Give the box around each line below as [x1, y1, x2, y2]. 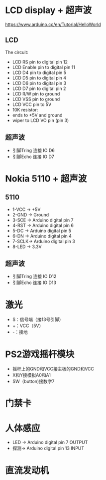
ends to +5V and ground [12, 112, 63, 118]
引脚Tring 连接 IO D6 [12, 147, 55, 153]
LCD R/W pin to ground [12, 90, 60, 96]
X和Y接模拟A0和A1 [12, 372, 51, 378]
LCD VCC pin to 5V [12, 101, 52, 107]
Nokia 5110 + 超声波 [5, 173, 87, 184]
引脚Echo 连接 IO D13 [12, 279, 56, 285]
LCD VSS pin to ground [12, 96, 60, 102]
